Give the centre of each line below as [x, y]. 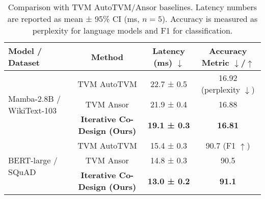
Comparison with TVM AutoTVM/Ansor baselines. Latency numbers [132, 7]
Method [107, 56]
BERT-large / [33, 160]
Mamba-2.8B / [34, 98]
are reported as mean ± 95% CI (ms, [73, 19]
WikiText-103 [33, 110]
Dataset [24, 62]
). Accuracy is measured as [210, 19]
